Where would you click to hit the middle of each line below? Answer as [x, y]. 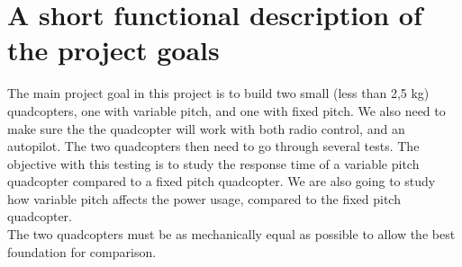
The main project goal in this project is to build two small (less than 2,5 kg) [218, 93]
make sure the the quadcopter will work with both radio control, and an [206, 128]
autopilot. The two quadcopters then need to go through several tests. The [213, 146]
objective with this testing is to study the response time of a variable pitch [213, 163]
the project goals [113, 50]
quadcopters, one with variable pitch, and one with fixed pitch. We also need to [226, 110]
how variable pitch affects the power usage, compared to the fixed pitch [204, 198]
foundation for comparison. [82, 251]
